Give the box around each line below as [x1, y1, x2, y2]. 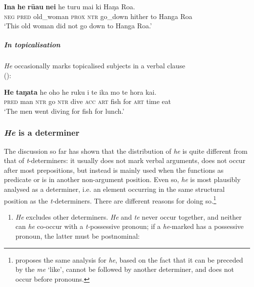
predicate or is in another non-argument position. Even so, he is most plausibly [4, 174, 241, 184]
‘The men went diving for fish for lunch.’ [4, 105, 125, 116]
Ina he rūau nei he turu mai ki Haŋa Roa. [4, 1, 135, 11]
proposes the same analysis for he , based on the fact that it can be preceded [15, 254, 243, 265]
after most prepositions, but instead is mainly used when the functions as [4, 164, 224, 175]
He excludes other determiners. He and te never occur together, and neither [15, 211, 242, 222]
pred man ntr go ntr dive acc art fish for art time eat [4, 96, 171, 106]
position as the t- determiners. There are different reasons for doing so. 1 [4, 194, 216, 205]
